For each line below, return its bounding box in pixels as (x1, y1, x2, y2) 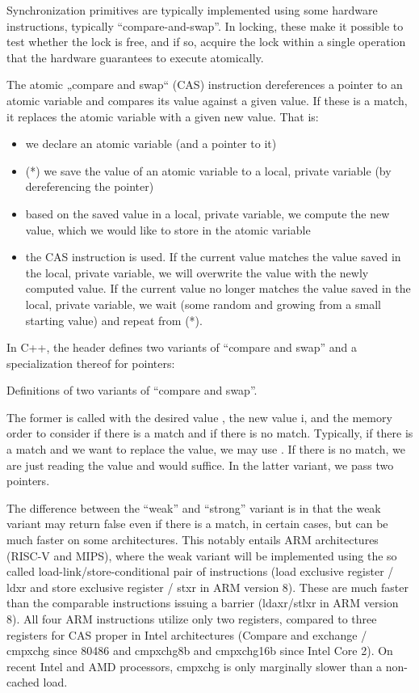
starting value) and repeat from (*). (25, 311, 203, 328)
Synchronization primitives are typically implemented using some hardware (6, 2, 378, 18)
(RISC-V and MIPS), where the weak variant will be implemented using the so (6, 547, 397, 564)
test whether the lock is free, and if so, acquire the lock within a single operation (6, 33, 406, 50)
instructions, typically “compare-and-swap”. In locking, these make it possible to (6, 17, 404, 34)
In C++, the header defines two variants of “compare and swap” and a (6, 339, 357, 356)
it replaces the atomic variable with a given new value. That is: (6, 108, 319, 125)
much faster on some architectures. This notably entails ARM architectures (6, 531, 379, 548)
